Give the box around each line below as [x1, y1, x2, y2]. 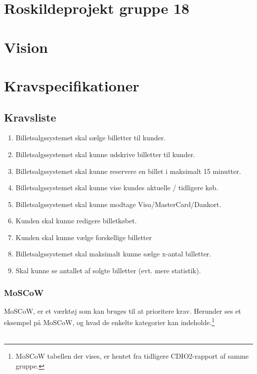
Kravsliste [4, 109, 56, 125]
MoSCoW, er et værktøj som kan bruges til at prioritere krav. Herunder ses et [4, 305, 241, 316]
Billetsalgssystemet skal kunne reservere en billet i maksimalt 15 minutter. [15, 166, 241, 176]
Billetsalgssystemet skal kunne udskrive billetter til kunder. [15, 149, 196, 159]
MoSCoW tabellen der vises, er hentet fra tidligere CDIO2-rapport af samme [15, 351, 249, 361]
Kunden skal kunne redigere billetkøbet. [15, 215, 137, 226]
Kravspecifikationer [4, 75, 139, 95]
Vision [4, 37, 48, 57]
